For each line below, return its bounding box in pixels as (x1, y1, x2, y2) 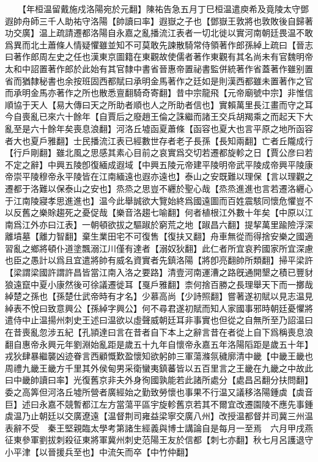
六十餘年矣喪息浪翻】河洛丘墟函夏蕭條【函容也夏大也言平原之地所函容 (30, 122, 313, 134)
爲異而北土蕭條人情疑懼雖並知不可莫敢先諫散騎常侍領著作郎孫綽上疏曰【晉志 (5, 38, 313, 51)
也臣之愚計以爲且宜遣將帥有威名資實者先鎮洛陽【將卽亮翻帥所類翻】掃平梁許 (5, 254, 313, 266)
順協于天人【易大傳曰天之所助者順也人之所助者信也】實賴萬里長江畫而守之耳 (5, 98, 313, 111)
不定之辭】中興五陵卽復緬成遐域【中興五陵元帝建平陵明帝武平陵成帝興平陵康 (5, 158, 313, 170)
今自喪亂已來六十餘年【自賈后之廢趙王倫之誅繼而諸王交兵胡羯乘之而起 (5, 110, 287, 123)
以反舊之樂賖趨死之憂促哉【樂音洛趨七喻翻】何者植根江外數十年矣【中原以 (5, 206, 305, 219)
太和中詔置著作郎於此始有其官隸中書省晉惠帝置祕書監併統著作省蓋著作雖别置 (5, 62, 313, 75)
